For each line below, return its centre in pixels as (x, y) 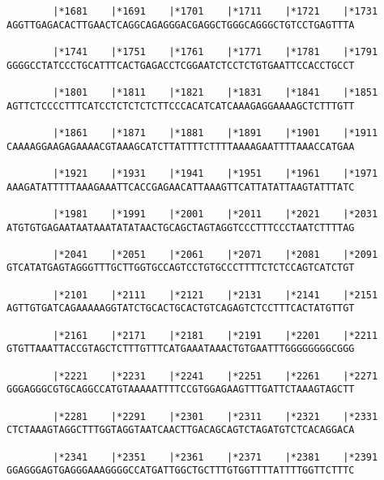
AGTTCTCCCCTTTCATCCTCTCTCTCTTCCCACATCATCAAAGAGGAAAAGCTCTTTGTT (181, 106)
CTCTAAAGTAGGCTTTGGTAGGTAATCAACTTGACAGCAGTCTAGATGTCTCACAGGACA (181, 430)
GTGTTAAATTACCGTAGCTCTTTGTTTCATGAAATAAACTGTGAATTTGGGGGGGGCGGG (181, 349)
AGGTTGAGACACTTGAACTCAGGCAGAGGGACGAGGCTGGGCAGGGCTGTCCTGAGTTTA (181, 25)
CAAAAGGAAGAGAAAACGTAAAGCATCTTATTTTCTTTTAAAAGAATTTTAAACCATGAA (181, 146)
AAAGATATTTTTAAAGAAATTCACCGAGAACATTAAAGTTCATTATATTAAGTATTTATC (181, 187)
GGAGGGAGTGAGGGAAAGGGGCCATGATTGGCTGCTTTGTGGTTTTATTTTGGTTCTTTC (181, 471)
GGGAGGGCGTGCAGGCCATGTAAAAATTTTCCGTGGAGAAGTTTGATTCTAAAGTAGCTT (181, 390)
